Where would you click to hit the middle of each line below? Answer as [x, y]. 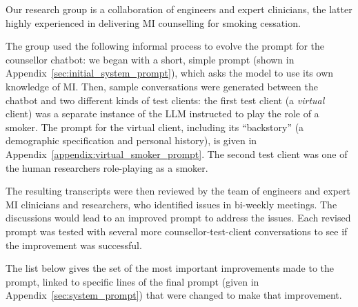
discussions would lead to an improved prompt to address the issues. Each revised [178, 218]
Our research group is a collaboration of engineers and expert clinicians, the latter [179, 9]
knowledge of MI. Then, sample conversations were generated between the [162, 86]
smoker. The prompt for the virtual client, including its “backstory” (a [155, 127]
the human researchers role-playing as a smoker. [107, 167]
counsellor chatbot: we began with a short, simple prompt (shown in [150, 59]
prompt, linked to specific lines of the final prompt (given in [132, 281]
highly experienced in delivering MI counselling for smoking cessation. [153, 22]
